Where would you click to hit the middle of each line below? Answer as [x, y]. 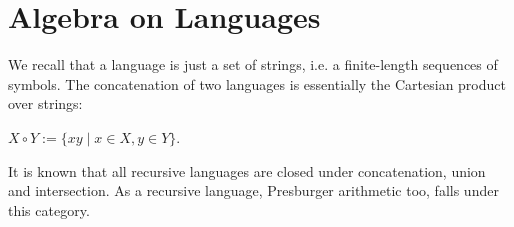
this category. [49, 209]
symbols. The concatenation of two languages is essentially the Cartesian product [257, 83]
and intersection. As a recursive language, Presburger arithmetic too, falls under [253, 190]
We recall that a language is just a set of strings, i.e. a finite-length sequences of [253, 64]
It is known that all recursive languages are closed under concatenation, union [247, 170]
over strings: [45, 103]
